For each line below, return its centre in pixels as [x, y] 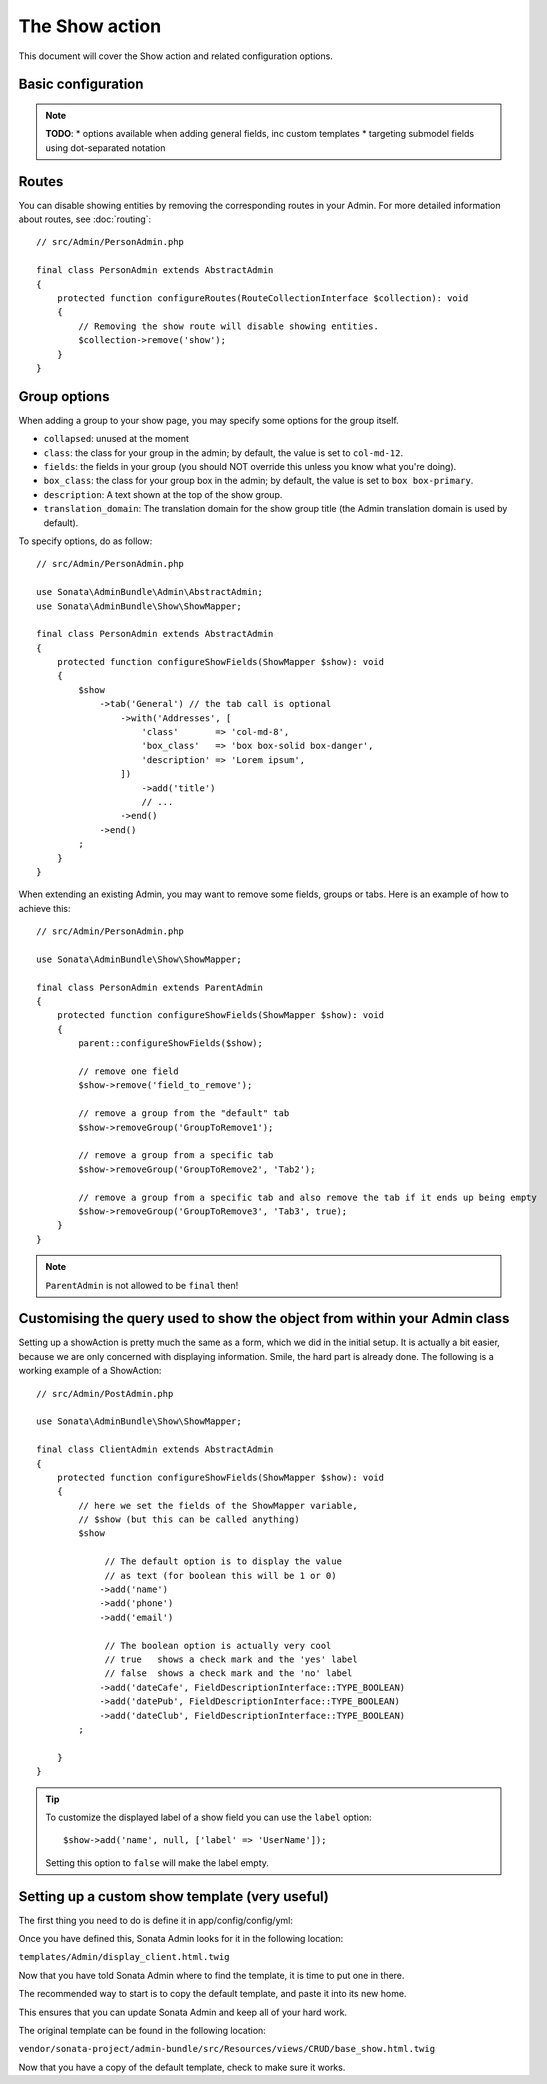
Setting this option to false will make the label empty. [157, 1862]
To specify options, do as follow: [85, 541]
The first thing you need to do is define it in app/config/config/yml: [156, 1920]
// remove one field [128, 1071]
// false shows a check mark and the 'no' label [228, 1673]
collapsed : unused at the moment [116, 439]
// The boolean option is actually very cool [218, 1645]
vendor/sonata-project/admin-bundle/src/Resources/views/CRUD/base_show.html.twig [226, 2049]
